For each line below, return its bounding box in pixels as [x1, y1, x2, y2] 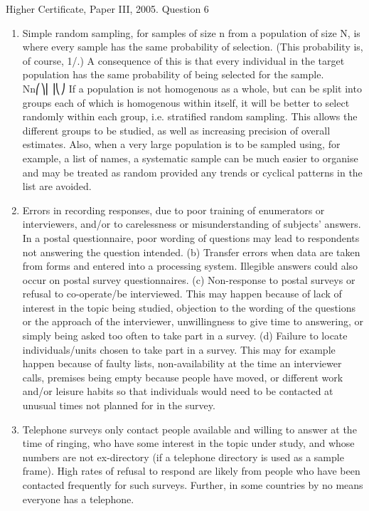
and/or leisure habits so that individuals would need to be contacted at [22, 384, 333, 399]
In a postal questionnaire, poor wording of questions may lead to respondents [22, 230, 360, 245]
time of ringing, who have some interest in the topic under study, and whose [22, 436, 355, 451]
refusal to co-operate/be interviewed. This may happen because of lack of [22, 286, 342, 301]
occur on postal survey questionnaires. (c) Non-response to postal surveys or [22, 272, 355, 287]
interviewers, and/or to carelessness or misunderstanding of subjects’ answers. [22, 216, 361, 231]
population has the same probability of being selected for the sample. [22, 67, 324, 82]
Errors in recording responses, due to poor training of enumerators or [22, 202, 325, 217]
